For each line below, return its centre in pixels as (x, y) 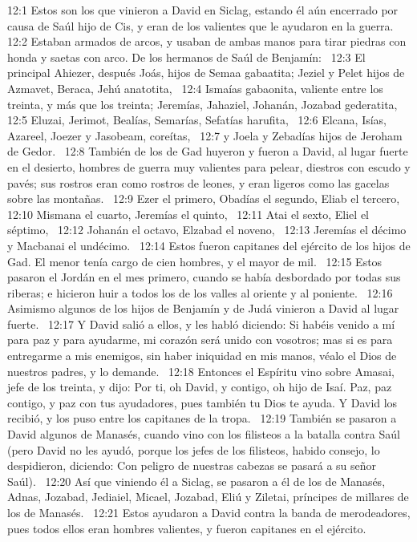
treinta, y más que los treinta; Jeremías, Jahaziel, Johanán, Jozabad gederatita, (202, 104)
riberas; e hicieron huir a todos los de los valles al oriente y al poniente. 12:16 (200, 292)
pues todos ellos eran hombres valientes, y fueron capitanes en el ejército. (187, 528)
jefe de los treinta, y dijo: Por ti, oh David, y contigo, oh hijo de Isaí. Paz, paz (200, 387)
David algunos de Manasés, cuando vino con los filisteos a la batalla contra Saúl (204, 434)
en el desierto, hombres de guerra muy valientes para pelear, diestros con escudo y (209, 166)
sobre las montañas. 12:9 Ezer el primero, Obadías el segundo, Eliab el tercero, (204, 198)
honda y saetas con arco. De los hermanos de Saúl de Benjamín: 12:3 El (186, 57)
